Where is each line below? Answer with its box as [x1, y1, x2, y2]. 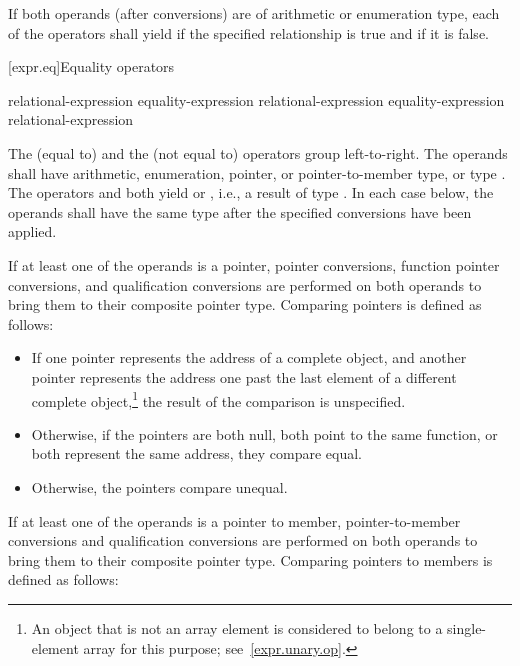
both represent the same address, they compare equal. [31, 443, 363, 464]
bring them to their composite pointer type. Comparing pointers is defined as [8, 294, 482, 315]
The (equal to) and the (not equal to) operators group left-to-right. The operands [8, 142, 508, 163]
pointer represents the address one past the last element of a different [31, 366, 457, 387]
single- [447, 617, 487, 638]
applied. [8, 221, 57, 242]
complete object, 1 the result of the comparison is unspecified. [31, 387, 406, 411]
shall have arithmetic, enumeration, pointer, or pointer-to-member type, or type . [8, 162, 506, 183]
